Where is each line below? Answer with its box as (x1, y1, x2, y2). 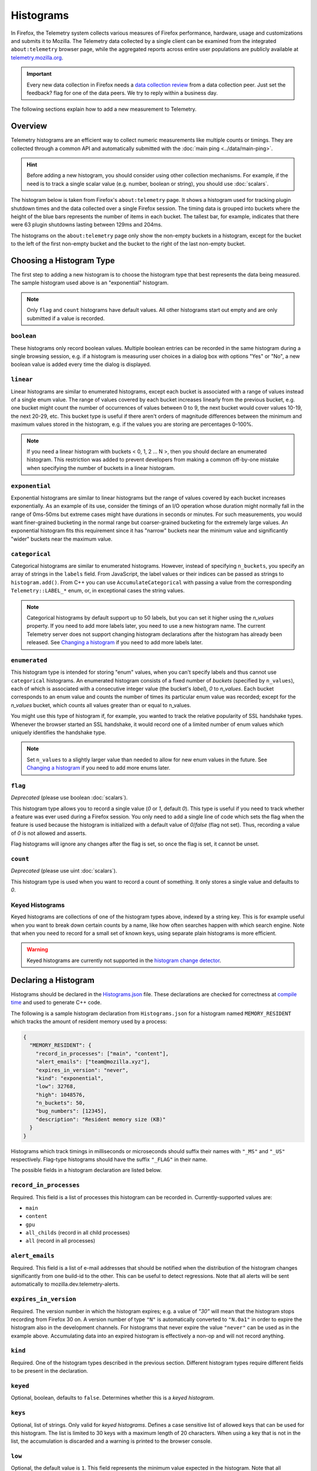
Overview (11, 121, 48, 131)
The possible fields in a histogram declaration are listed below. (11, 1167, 162, 1174)
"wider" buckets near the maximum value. (11, 535, 113, 543)
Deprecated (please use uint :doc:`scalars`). (11, 867, 117, 874)
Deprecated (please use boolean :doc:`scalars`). (11, 794, 128, 801)
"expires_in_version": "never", (35, 1067, 129, 1073)
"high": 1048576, (35, 1091, 86, 1098)
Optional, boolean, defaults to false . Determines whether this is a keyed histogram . (11, 1395, 215, 1402)
